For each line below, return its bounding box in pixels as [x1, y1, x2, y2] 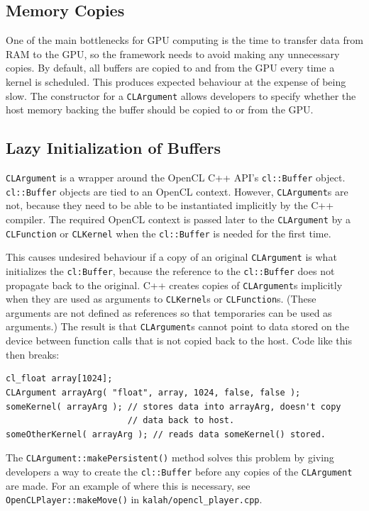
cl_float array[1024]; [6, 374, 113, 384]
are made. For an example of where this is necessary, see [6, 478, 250, 493]
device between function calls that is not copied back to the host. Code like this [6, 333, 352, 348]
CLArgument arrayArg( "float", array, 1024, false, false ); [6, 387, 301, 398]
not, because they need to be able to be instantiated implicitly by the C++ [6, 198, 334, 213]
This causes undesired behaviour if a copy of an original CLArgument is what [6, 249, 337, 264]
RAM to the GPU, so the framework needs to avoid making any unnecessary [6, 46, 340, 61]
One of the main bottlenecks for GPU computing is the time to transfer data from [6, 33, 363, 47]
